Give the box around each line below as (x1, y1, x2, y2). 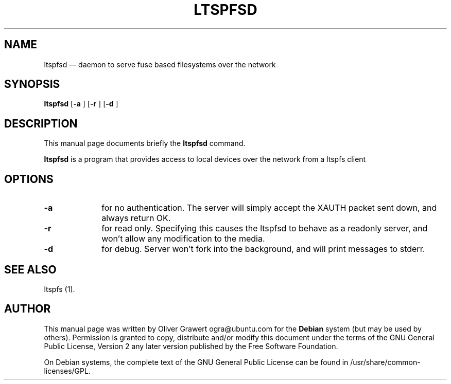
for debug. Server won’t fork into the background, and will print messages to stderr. (101, 244, 425, 254)
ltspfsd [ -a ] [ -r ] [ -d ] (44, 99, 118, 108)
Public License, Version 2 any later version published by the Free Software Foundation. (44, 341, 338, 351)
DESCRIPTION (4, 117, 78, 130)
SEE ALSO (4, 263, 57, 276)
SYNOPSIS (4, 78, 60, 91)
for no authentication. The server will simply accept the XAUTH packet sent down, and (101, 203, 437, 213)
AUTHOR (4, 302, 51, 316)
